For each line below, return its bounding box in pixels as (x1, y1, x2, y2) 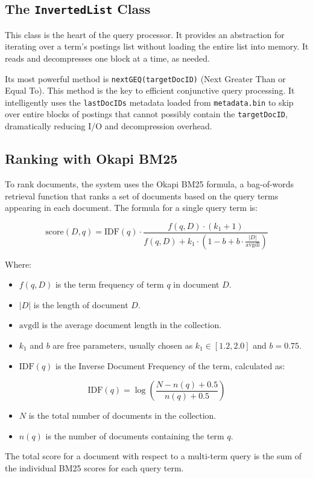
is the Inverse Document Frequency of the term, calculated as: (55, 359, 285, 372)
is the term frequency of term (55, 278, 164, 291)
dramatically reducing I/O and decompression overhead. (5, 120, 212, 132)
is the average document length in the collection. (42, 318, 222, 331)
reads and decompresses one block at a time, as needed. (5, 51, 210, 64)
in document (173, 278, 220, 291)
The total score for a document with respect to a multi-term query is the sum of (5, 450, 302, 462)
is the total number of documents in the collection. (28, 409, 217, 422)
